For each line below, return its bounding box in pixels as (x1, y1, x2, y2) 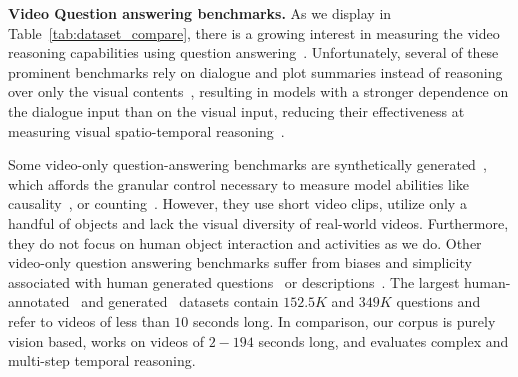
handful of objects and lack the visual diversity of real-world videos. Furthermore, (8, 212, 509, 233)
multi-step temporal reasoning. (8, 350, 196, 371)
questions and (396, 291, 481, 312)
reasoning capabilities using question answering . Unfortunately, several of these (8, 42, 499, 63)
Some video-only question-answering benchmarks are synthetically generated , (8, 154, 487, 175)
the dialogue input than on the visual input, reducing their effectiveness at (8, 100, 465, 121)
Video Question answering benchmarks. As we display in (8, 3, 392, 23)
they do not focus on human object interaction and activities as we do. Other (8, 232, 482, 253)
